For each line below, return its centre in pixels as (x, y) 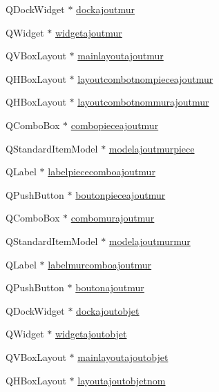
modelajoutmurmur (150, 241)
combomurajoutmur (113, 218)
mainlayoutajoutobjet (123, 356)
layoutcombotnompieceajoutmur (145, 78)
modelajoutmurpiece (152, 148)
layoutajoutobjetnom (122, 380)
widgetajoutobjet (91, 334)
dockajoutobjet (108, 310)
